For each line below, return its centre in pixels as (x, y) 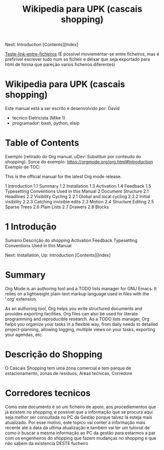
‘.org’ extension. (21, 299)
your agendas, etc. (24, 335)
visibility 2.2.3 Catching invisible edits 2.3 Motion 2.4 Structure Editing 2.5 (80, 202)
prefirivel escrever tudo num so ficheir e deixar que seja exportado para (78, 59)
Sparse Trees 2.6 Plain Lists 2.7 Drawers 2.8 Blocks (57, 207)
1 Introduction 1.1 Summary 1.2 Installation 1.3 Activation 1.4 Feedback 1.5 (78, 186)
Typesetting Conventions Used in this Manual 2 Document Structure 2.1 (77, 191)
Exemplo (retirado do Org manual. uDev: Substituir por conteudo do (73, 157)
